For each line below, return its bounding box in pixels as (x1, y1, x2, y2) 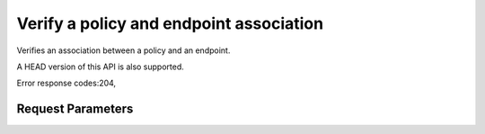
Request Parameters (16, 102, 134, 117)
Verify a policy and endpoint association (16, 13, 323, 33)
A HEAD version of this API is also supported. (16, 61, 184, 72)
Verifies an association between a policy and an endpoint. (16, 45, 231, 56)
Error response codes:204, (16, 77, 117, 89)
